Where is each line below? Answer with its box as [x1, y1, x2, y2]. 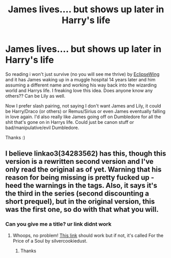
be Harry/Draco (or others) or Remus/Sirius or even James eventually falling [5, 108, 165, 114]
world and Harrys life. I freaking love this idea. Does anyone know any [5, 87, 153, 93]
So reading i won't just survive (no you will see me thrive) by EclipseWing [5, 71, 160, 77]
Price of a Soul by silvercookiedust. [12, 238, 88, 244]
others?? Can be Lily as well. [5, 93, 66, 99]
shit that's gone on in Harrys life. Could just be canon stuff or [5, 119, 134, 125]
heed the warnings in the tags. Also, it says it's [5, 181, 158, 190]
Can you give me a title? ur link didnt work [5, 221, 112, 228]
